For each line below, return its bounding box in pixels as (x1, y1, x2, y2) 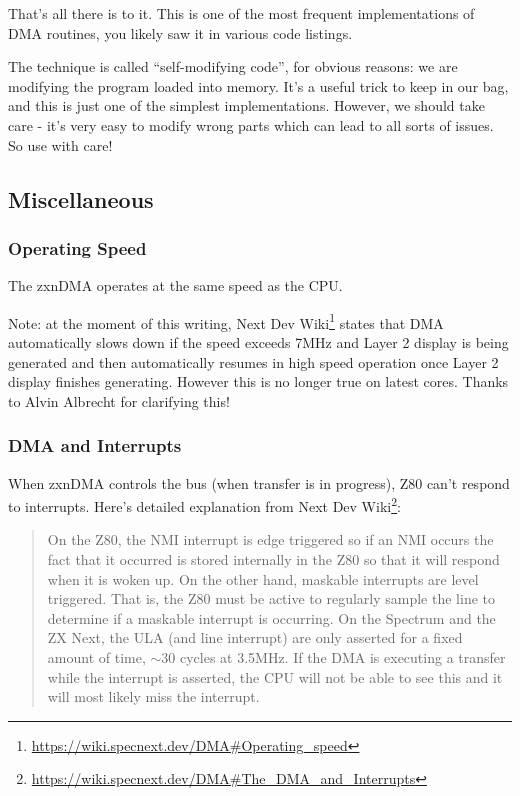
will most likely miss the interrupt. (47, 686, 260, 707)
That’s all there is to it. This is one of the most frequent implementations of (8, 3, 475, 23)
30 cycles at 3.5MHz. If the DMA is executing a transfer (161, 647, 506, 667)
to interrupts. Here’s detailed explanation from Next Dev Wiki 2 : (8, 493, 401, 516)
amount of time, (47, 647, 146, 667)
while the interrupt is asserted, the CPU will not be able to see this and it (47, 666, 503, 687)
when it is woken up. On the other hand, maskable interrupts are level (47, 568, 479, 589)
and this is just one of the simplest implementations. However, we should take (8, 95, 485, 116)
